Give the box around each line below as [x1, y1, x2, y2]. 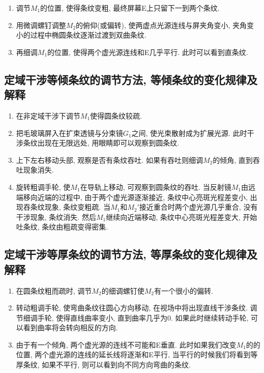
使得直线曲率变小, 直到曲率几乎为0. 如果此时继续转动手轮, [56, 312, 249, 323]
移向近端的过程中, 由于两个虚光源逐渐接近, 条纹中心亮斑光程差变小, [23, 191, 248, 202]
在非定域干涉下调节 [16, 110, 80, 121]
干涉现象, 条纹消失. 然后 [16, 211, 96, 222]
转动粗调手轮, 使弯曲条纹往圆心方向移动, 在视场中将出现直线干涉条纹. [16, 302, 248, 313]
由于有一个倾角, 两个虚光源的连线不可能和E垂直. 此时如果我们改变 [16, 339, 237, 350]
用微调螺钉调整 [16, 19, 66, 30]
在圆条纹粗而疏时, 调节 [16, 285, 92, 296]
